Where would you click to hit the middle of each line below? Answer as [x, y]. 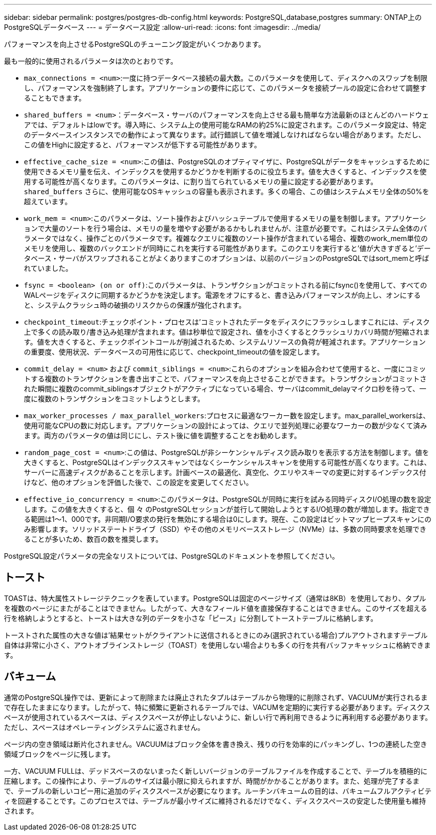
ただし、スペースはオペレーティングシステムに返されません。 [104, 727]
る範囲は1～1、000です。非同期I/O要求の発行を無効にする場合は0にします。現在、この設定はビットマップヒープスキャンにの [228, 519]
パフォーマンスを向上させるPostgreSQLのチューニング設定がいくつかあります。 [135, 44]
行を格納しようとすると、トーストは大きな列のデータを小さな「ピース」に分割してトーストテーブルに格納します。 [191, 618]
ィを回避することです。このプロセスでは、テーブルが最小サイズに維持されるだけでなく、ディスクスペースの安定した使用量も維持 [215, 801]
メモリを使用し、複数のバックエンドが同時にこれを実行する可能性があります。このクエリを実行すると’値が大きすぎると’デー [227, 248]
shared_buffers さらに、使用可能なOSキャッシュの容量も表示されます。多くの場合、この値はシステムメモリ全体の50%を [227, 191]
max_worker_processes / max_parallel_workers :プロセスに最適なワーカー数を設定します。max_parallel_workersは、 [227, 416]
